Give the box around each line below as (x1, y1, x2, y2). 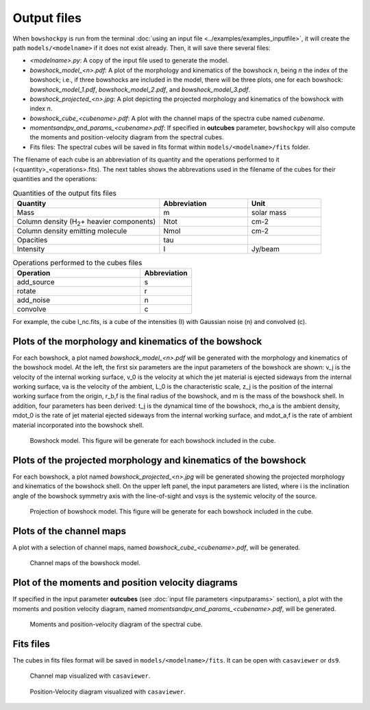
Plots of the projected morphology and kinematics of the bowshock (12, 454, 306, 466)
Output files (12, 10, 82, 25)
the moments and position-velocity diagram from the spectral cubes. (29, 133, 224, 141)
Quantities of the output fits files (12, 188, 116, 198)
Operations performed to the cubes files (12, 257, 143, 267)
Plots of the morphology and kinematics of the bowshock (12, 335, 262, 347)
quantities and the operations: (12, 175, 97, 183)
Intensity (16, 244, 45, 253)
